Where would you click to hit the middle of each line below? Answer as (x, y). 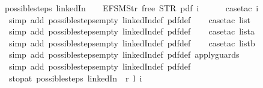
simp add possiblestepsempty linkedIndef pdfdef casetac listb (132, 43)
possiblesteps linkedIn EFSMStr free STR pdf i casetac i (132, 8)
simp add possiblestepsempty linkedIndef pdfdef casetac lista (131, 31)
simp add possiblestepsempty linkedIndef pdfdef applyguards (124, 54)
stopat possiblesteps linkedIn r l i (75, 78)
